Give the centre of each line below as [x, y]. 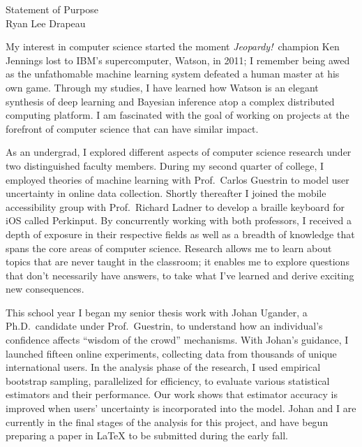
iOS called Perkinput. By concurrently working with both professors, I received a [179, 220]
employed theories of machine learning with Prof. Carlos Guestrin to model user [178, 179]
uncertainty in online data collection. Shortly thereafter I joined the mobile [166, 193]
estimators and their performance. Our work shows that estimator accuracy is [172, 394]
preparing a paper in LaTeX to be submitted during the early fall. [147, 435]
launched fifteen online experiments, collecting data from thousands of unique [171, 353]
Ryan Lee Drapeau [46, 23]
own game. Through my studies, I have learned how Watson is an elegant [162, 87]
